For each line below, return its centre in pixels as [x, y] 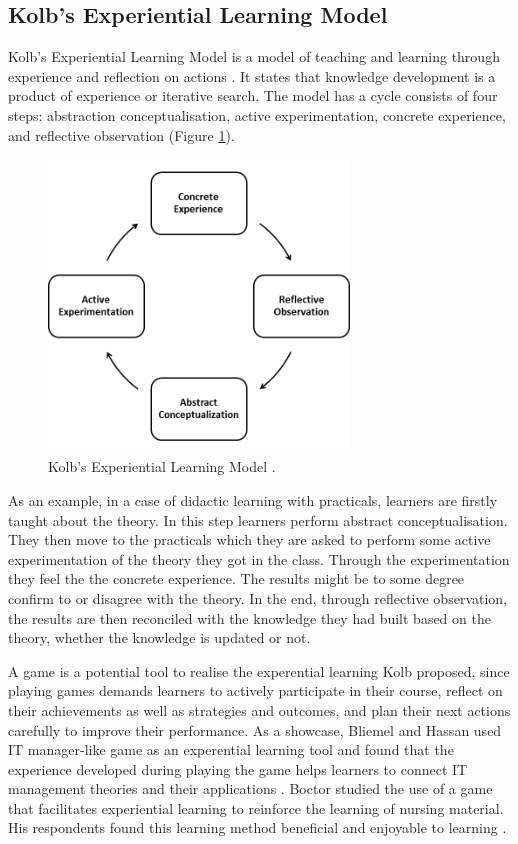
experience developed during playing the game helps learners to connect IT [238, 768]
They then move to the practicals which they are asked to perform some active [249, 539]
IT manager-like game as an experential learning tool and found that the [231, 749]
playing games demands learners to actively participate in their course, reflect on [255, 690]
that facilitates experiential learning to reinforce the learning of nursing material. [256, 807]
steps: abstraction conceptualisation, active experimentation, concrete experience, [257, 114]
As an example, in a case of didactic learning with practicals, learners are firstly [253, 499]
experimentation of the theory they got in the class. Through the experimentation [259, 558]
